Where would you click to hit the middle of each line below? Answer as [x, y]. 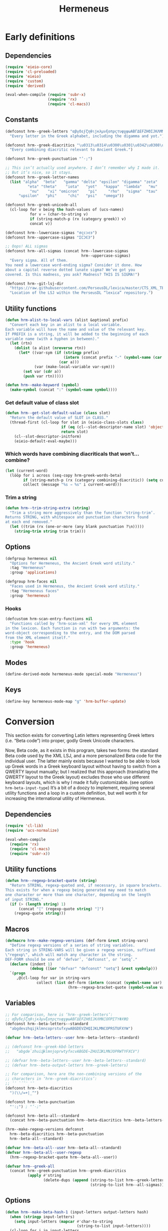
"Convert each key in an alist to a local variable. [66, 324]
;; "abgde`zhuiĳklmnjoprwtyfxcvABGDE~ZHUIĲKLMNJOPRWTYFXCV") [72, 1051]
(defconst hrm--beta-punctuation [40, 1102]
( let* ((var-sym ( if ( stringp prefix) [59, 353]
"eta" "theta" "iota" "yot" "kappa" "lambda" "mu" [92, 186]
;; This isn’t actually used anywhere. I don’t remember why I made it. [82, 168]
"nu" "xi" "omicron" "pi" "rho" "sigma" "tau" [93, 191]
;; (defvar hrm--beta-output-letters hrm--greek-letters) [67, 1065]
